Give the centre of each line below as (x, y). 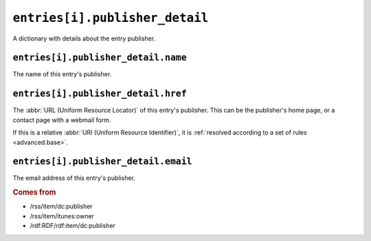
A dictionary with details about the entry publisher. (84, 38)
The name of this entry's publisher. (62, 74)
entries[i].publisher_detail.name (100, 58)
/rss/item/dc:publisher (61, 207)
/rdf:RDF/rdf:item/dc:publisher (73, 226)
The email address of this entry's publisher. (74, 178)
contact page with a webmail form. (62, 119)
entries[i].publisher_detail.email (102, 162)
